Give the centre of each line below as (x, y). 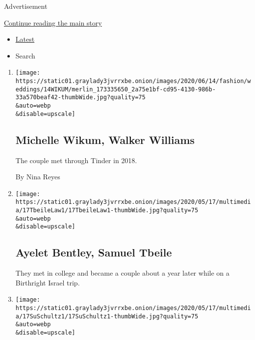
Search (25, 55)
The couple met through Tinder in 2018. (76, 160)
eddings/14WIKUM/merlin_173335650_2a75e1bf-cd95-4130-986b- (115, 89)
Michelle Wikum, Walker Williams (105, 139)
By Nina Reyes (38, 177)
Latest (25, 39)
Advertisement (26, 6)
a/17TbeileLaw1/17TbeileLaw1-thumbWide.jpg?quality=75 (107, 211)
